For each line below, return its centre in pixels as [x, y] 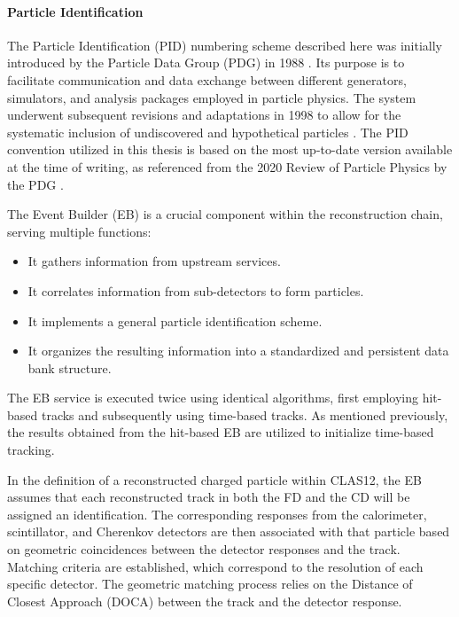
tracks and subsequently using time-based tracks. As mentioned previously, [245, 414]
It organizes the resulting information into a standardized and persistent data [238, 351]
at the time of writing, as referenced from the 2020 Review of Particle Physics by [227, 166]
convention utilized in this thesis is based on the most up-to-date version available [230, 149]
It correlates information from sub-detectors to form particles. [196, 290]
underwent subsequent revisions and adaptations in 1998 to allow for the [204, 115]
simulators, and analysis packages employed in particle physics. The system [212, 97]
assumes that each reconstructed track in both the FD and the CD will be [209, 497]
